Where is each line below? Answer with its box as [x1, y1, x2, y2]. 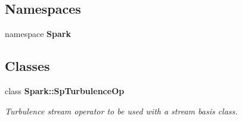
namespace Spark [5, 27, 71, 40]
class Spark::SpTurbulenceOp [5, 85, 125, 97]
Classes [5, 57, 50, 75]
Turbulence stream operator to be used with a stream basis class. [5, 104, 238, 117]
